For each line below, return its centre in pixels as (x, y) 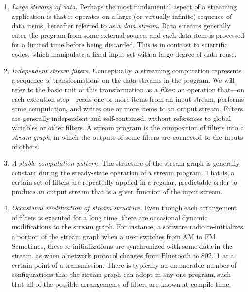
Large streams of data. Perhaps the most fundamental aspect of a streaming (124, 6)
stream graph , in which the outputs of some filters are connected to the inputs (127, 137)
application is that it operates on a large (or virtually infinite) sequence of (122, 16)
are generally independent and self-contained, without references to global (121, 118)
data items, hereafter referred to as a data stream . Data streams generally (121, 26)
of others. (25, 146)
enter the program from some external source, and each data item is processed (128, 35)
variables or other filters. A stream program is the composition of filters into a (128, 128)
